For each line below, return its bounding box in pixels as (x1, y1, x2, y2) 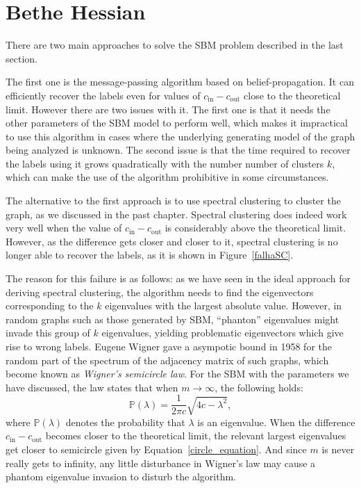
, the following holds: (215, 380, 303, 394)
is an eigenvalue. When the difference (197, 414, 355, 429)
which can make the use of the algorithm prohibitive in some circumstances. (6, 170, 329, 184)
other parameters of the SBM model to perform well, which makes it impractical (6, 115, 348, 130)
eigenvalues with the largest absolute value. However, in (105, 298, 342, 313)
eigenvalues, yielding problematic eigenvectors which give (101, 325, 344, 340)
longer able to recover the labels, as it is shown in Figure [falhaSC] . (6, 247, 294, 262)
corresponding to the (6, 298, 94, 313)
